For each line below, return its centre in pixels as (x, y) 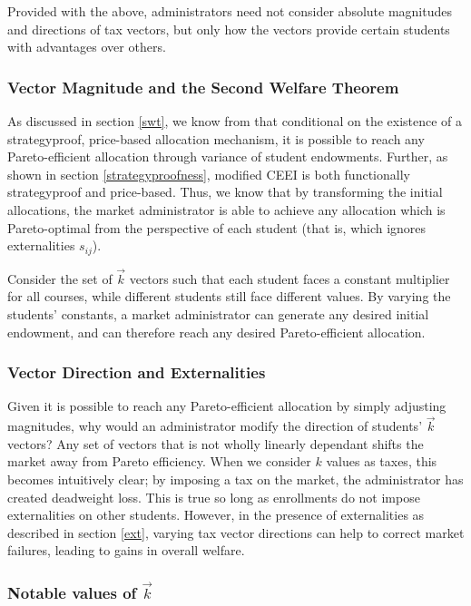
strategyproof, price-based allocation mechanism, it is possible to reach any (216, 138)
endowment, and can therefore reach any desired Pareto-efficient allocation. (216, 332)
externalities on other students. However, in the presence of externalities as (216, 515)
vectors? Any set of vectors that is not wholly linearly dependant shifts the (216, 443)
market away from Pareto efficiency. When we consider (159, 461)
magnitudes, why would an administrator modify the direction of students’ (215, 426)
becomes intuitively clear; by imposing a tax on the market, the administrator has (235, 479)
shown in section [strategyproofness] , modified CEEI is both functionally (209, 174)
